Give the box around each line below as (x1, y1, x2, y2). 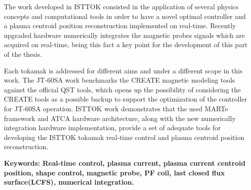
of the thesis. (4, 49, 42, 59)
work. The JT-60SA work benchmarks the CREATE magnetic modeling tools (4, 75, 235, 85)
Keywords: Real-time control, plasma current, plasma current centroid (4, 157, 246, 168)
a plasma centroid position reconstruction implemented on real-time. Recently (4, 20, 236, 31)
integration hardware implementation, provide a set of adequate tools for (4, 122, 221, 133)
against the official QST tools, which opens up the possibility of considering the (4, 84, 241, 94)
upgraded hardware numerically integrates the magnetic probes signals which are (4, 30, 245, 40)
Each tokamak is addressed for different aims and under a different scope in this (4, 65, 243, 75)
